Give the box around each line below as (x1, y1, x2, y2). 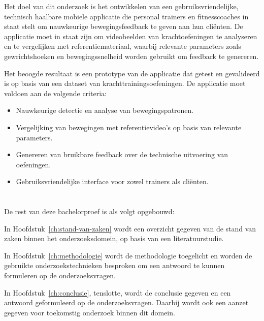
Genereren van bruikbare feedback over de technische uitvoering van (16, 149, 228, 160)
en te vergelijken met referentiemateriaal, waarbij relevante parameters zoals (4, 41, 241, 51)
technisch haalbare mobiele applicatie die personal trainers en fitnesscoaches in (4, 11, 249, 21)
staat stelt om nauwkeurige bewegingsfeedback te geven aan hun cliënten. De (4, 21, 243, 32)
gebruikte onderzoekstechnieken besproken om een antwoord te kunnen (4, 260, 225, 271)
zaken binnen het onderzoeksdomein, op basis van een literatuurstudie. (4, 233, 224, 244)
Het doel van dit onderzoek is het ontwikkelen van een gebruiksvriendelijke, (4, 1, 239, 11)
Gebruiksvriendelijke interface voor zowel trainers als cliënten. (16, 176, 209, 187)
